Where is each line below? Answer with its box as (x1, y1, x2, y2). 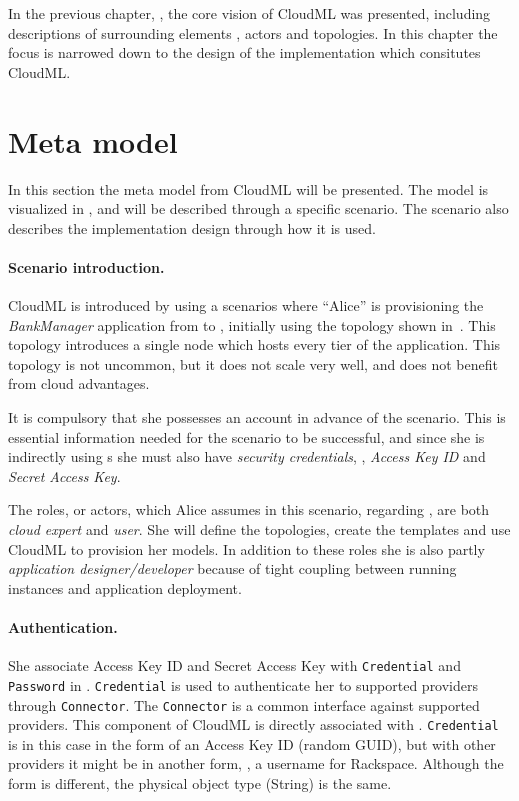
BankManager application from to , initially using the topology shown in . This (8, 314, 496, 335)
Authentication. (8, 616, 118, 637)
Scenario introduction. (8, 256, 165, 277)
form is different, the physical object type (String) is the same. (8, 773, 392, 793)
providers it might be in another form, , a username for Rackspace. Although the (8, 753, 504, 774)
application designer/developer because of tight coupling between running (8, 558, 457, 579)
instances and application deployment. (8, 577, 242, 598)
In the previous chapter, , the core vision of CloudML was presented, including (8, 3, 491, 23)
